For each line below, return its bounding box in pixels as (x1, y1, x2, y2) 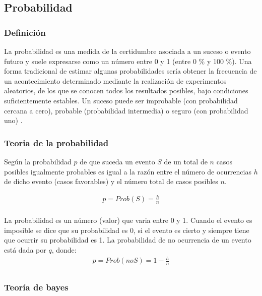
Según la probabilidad (4, 156, 72, 166)
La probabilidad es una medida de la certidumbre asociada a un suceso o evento (4, 46, 251, 56)
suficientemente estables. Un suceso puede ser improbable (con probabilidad (4, 95, 238, 105)
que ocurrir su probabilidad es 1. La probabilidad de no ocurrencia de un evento (4, 234, 251, 245)
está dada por (4, 244, 46, 255)
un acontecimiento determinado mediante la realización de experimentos (4, 75, 227, 86)
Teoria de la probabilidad (4, 136, 109, 149)
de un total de (164, 156, 208, 166)
